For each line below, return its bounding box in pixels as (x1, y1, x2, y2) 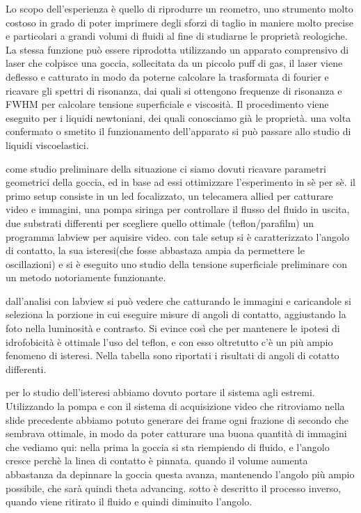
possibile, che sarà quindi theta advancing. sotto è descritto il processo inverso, (6, 480, 342, 495)
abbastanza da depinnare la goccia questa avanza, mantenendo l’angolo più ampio (6, 467, 355, 481)
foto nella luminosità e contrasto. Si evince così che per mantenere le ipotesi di (6, 321, 340, 336)
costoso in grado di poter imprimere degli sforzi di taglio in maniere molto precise (6, 15, 353, 29)
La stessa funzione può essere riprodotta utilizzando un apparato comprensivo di (6, 42, 349, 56)
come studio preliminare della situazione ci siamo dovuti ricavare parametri (6, 161, 326, 175)
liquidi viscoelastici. (6, 137, 89, 152)
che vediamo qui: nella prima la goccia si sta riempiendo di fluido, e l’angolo (6, 439, 330, 454)
